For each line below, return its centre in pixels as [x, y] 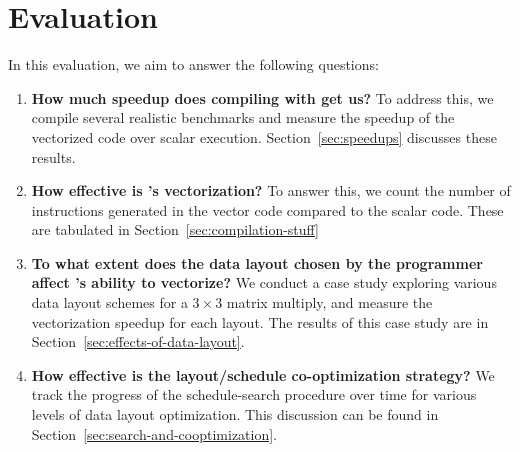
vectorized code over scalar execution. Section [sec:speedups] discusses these [264, 136]
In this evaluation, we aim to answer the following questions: [193, 64]
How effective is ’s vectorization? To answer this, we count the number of [271, 190]
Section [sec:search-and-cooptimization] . [154, 433]
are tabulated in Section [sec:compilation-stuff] [175, 229]
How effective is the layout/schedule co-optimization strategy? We [263, 374]
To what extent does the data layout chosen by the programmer [257, 262]
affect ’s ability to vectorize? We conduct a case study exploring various [264, 282]
